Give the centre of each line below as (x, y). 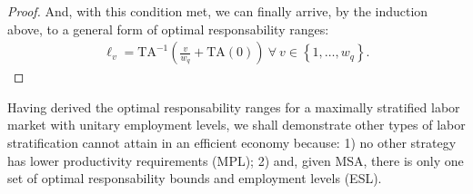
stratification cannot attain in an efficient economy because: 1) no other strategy (232, 142)
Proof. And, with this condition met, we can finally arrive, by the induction (218, 11)
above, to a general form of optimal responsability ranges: (168, 29)
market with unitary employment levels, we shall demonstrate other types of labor (236, 125)
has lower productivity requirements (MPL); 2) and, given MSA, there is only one (236, 160)
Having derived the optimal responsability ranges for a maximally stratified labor (234, 107)
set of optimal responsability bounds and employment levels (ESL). (195, 178)
